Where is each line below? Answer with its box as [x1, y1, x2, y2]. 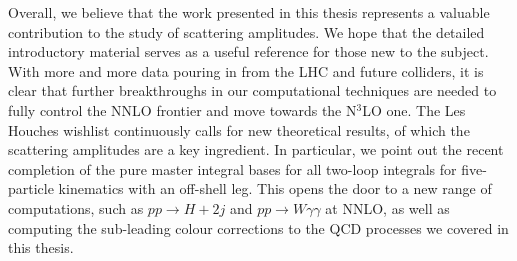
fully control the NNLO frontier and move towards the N [8, 99, 357, 120]
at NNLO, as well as [325, 197, 450, 218]
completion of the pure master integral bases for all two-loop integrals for [8, 158, 457, 179]
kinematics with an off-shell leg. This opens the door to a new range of [58, 178, 492, 199]
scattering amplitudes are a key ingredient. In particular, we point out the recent [8, 139, 504, 160]
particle [8, 178, 54, 199]
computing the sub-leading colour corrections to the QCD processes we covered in [8, 217, 509, 238]
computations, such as [8, 197, 144, 218]
